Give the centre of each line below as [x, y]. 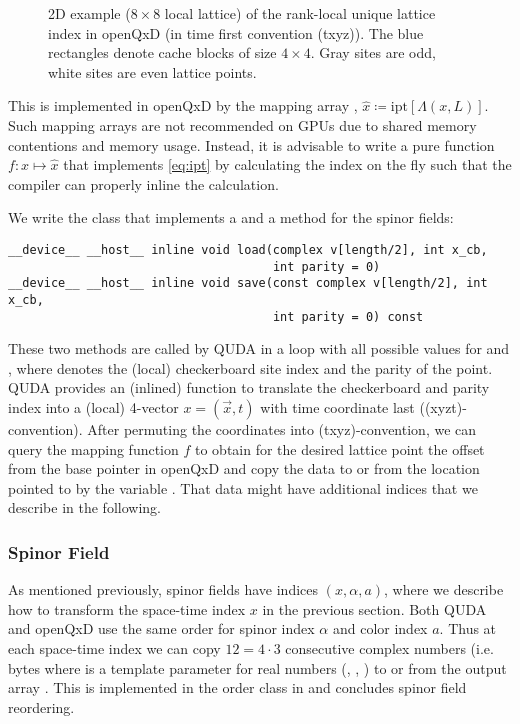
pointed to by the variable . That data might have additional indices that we [243, 487]
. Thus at [468, 628]
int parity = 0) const [348, 316]
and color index [380, 628]
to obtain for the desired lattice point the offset [340, 448]
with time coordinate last [337, 407]
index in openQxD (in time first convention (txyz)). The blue [236, 32]
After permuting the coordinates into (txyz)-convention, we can [282, 429]
